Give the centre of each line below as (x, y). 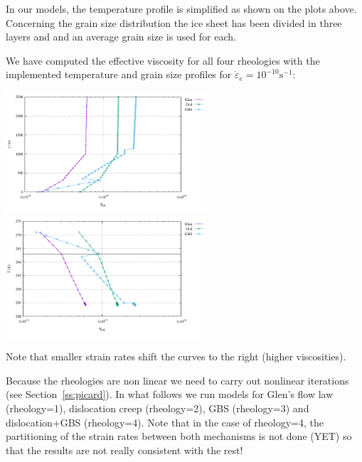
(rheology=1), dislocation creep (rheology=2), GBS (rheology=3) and (158, 408)
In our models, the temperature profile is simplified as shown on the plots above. (181, 9)
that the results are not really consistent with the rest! (124, 450)
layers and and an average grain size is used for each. (121, 37)
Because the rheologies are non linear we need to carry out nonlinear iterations (177, 380)
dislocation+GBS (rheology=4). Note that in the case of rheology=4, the (165, 422)
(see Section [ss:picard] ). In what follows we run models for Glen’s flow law (170, 394)
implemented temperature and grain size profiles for (119, 74)
